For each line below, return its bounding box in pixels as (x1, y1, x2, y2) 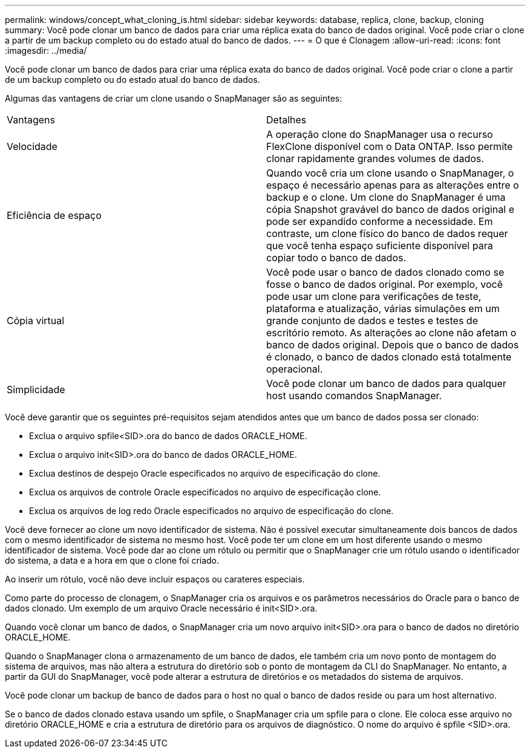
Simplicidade (7, 383, 65, 396)
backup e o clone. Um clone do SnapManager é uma (266, 191, 506, 203)
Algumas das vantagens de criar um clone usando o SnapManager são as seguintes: (5, 93, 342, 103)
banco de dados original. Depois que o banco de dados (266, 339, 519, 351)
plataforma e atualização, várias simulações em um (266, 302, 500, 315)
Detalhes (266, 114, 307, 126)
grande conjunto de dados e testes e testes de (266, 315, 478, 327)
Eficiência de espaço (7, 209, 102, 221)
